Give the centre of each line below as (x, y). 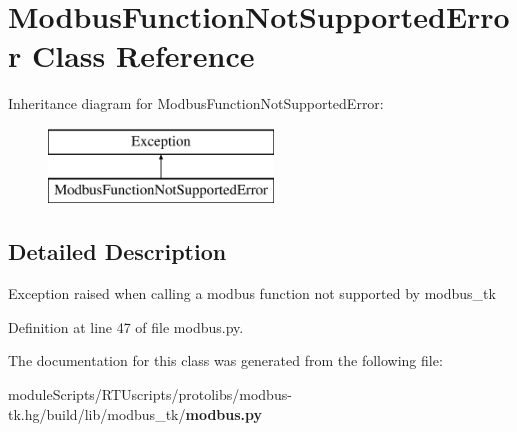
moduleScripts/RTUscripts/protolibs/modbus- (150, 394)
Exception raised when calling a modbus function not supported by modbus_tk (252, 293)
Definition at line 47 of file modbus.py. (126, 326)
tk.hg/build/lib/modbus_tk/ (97, 413)
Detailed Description (117, 251)
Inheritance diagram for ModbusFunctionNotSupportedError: (196, 103)
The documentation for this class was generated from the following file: (225, 360)
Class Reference (143, 55)
